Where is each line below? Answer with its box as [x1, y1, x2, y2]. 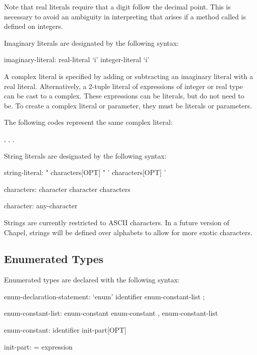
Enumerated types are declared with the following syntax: [4, 274, 180, 285]
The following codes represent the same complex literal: [4, 117, 173, 127]
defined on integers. [4, 21, 63, 31]
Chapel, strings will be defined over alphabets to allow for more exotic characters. [4, 227, 253, 237]
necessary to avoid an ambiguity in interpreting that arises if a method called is [4, 11, 246, 21]
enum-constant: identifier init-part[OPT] [4, 325, 127, 335]
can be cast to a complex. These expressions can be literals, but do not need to [4, 90, 245, 101]
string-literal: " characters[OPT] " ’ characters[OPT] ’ [4, 167, 166, 177]
